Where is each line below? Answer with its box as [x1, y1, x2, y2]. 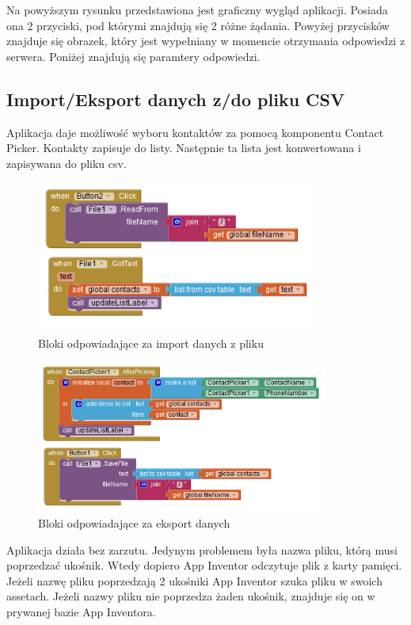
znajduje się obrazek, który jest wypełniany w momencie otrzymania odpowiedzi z [6, 32, 405, 49]
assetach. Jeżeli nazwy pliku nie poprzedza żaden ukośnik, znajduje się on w [6, 588, 375, 604]
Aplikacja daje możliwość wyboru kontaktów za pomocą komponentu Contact [6, 124, 384, 140]
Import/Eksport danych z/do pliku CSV [6, 86, 345, 111]
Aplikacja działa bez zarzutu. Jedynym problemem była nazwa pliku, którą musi [6, 541, 398, 558]
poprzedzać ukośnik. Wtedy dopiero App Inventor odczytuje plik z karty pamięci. [6, 557, 402, 574]
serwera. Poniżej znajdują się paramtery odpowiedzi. [6, 48, 261, 64]
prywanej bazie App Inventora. [6, 604, 156, 620]
